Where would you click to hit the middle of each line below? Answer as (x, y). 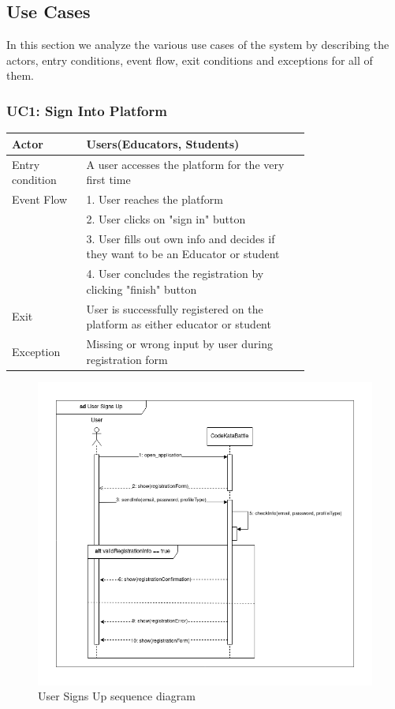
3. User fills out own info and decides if (181, 238)
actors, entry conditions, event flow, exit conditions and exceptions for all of (190, 60)
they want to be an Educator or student (183, 254)
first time (108, 180)
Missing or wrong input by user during (179, 343)
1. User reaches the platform (155, 199)
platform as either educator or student (179, 324)
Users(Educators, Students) (163, 143)
